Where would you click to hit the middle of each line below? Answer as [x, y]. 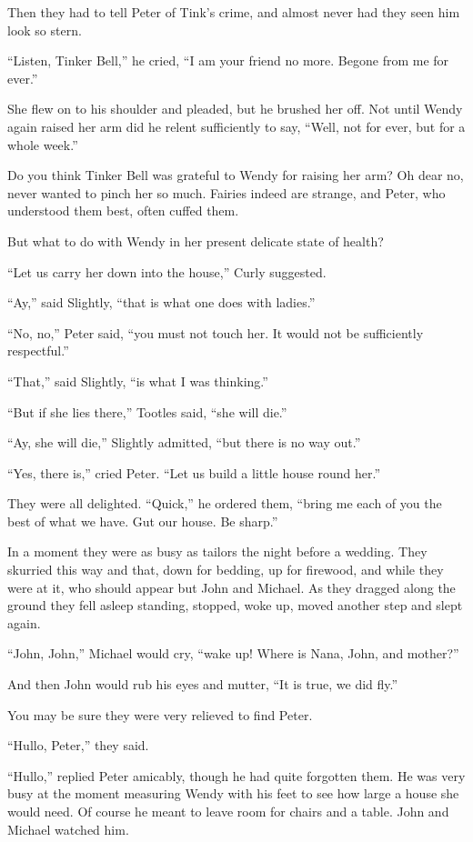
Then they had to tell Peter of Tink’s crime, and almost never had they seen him [234, 12]
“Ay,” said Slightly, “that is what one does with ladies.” [161, 302]
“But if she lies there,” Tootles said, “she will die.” [147, 411]
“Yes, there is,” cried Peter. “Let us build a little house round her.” [194, 472]
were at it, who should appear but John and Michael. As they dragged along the [231, 587]
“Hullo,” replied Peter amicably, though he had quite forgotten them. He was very [236, 775]
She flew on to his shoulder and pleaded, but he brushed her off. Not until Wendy [235, 109]
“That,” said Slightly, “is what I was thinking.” [138, 381]
